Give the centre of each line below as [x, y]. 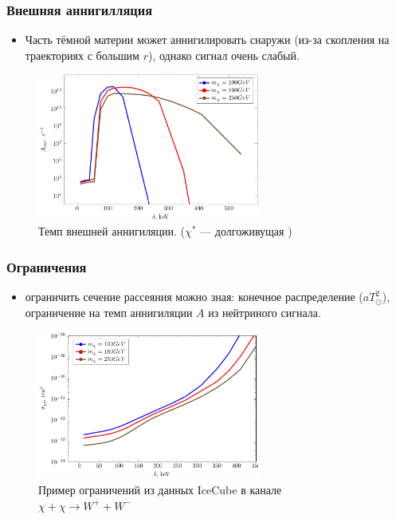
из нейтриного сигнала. [265, 312]
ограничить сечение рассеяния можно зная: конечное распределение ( [194, 297]
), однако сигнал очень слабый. [223, 55]
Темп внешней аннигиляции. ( [112, 231]
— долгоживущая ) [246, 231]
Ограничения [47, 266]
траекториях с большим [82, 55]
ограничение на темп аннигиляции [109, 312]
